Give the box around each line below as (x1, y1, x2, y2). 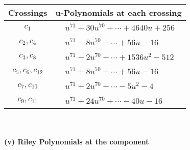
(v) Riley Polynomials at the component (4, 136, 149, 147)
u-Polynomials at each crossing (55, 7, 182, 18)
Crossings (8, 7, 47, 18)
